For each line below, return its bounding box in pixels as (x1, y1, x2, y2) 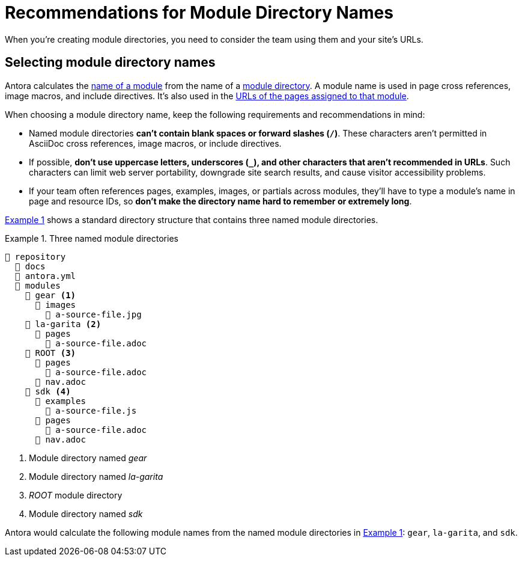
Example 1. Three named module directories (5, 233, 178, 244)
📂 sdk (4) (25, 386, 71, 396)
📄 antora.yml (14, 271, 76, 281)
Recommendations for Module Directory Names (5, 2, 393, 23)
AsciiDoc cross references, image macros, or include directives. (29, 138, 282, 149)
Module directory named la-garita (29, 471, 163, 482)
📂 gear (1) (25, 290, 76, 300)
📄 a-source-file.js (45, 405, 137, 415)
